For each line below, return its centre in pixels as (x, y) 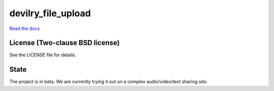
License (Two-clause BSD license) (65, 43)
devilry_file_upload (50, 13)
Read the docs (25, 28)
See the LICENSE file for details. (43, 55)
